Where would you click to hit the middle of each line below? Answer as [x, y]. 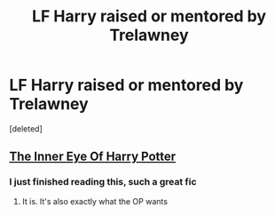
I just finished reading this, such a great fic [103, 182]
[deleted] [26, 128]
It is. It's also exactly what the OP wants [95, 201]
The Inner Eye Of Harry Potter [93, 157]
